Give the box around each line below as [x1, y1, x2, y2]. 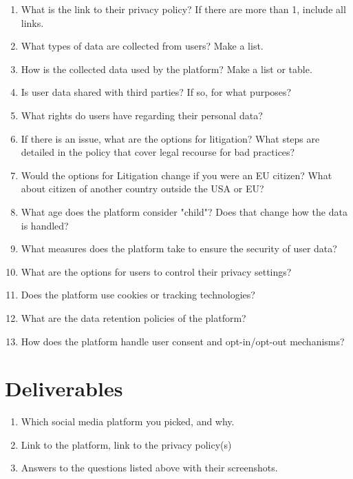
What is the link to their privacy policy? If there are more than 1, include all [21, 2, 346, 16]
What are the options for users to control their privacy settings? [21, 264, 292, 278]
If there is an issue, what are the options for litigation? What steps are [21, 131, 320, 145]
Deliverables [5, 374, 123, 402]
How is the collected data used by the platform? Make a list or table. [21, 61, 312, 76]
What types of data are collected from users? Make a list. [21, 39, 264, 53]
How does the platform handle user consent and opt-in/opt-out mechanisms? [21, 334, 345, 348]
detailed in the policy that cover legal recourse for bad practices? [21, 145, 295, 159]
